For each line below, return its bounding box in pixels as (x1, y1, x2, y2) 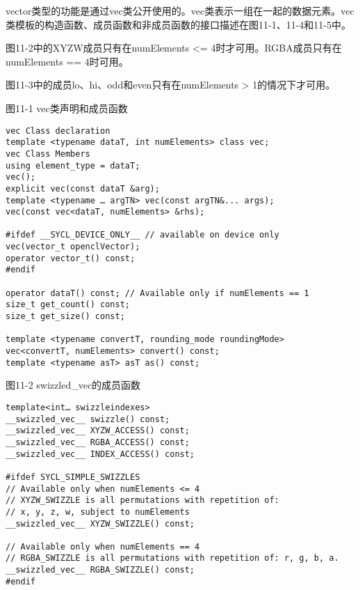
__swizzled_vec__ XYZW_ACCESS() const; (6, 426, 190, 436)
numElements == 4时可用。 (6, 54, 129, 68)
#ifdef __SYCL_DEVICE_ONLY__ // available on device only (6, 230, 279, 240)
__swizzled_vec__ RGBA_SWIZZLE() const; (6, 565, 195, 575)
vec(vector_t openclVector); (6, 242, 140, 252)
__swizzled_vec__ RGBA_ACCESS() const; (6, 437, 190, 447)
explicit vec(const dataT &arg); (6, 183, 160, 194)
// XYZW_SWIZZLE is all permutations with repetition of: (6, 495, 279, 506)
